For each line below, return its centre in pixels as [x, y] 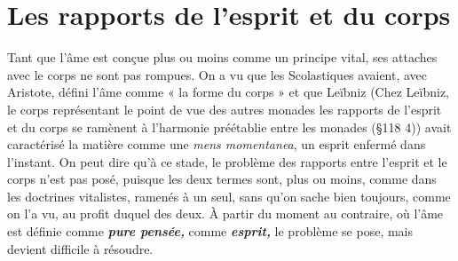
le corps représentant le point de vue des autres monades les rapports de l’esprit [225, 109]
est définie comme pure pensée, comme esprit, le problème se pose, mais [210, 231]
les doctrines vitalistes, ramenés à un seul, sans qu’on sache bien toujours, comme [229, 196]
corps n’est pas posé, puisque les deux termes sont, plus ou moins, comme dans [222, 179]
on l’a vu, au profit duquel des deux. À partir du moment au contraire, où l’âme [225, 214]
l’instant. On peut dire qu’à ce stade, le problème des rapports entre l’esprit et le [227, 161]
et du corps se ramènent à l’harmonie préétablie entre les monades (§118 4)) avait [229, 127]
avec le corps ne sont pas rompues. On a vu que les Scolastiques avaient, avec [217, 74]
